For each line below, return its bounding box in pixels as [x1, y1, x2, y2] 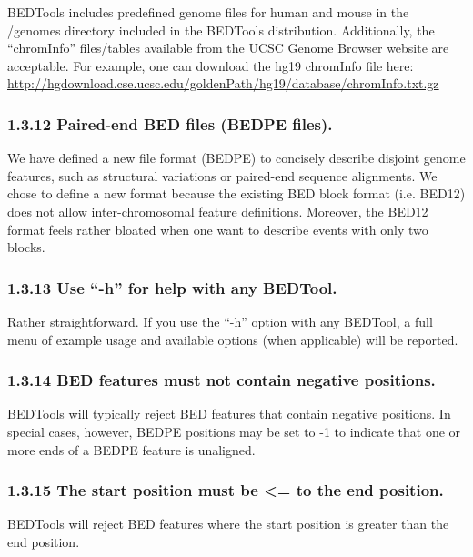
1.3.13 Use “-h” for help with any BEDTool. [7, 276, 337, 299]
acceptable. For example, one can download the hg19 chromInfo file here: [7, 56, 414, 75]
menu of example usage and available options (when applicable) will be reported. [7, 329, 458, 349]
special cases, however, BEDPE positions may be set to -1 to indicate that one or [7, 421, 461, 441]
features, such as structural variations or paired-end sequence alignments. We [7, 166, 438, 185]
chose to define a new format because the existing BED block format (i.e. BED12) [7, 184, 466, 203]
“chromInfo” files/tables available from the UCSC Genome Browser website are [7, 38, 449, 57]
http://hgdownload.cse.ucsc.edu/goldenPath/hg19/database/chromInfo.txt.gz [7, 74, 439, 93]
